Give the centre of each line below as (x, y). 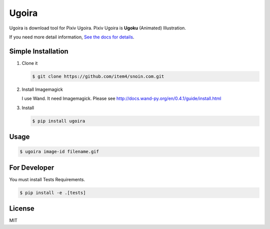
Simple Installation (39, 51)
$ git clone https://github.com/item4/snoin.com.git (98, 76)
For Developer (32, 167)
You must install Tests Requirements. (47, 179)
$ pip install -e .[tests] (53, 193)
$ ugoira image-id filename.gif (59, 152)
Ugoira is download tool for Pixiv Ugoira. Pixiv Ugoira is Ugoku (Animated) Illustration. (97, 28)
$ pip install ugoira (59, 121)
